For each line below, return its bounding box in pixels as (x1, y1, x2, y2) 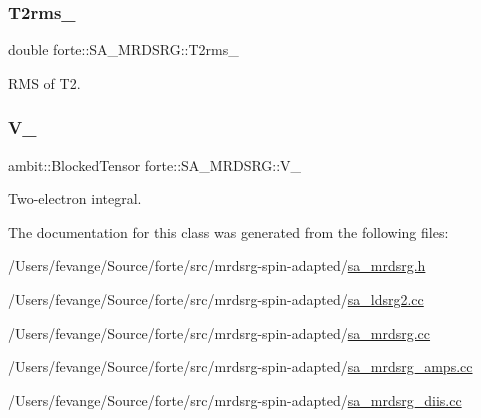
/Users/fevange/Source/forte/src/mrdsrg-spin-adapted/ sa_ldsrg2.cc (8, 289, 424, 309)
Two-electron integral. (8, 188, 142, 209)
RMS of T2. (8, 72, 81, 93)
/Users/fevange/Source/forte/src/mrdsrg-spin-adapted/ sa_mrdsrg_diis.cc (8, 389, 462, 410)
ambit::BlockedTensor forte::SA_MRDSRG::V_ (8, 154, 302, 175)
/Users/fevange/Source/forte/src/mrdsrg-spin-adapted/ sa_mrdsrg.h (8, 255, 426, 276)
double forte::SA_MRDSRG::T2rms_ (8, 39, 239, 60)
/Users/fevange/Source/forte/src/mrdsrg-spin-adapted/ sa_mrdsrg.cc (8, 322, 431, 343)
